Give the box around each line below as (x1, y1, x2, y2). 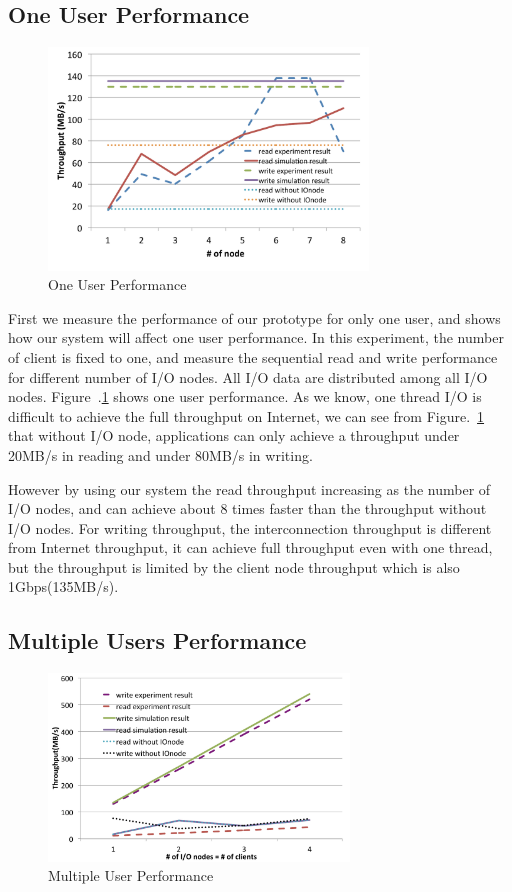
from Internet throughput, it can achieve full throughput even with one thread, (8, 537, 493, 558)
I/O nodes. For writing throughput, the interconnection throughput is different (8, 517, 492, 538)
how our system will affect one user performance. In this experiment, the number (8, 327, 504, 348)
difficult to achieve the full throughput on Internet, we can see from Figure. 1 (8, 405, 485, 426)
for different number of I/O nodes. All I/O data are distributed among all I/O (8, 366, 488, 387)
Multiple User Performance (48, 865, 214, 886)
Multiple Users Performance (8, 625, 307, 656)
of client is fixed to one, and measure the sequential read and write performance (8, 346, 498, 367)
